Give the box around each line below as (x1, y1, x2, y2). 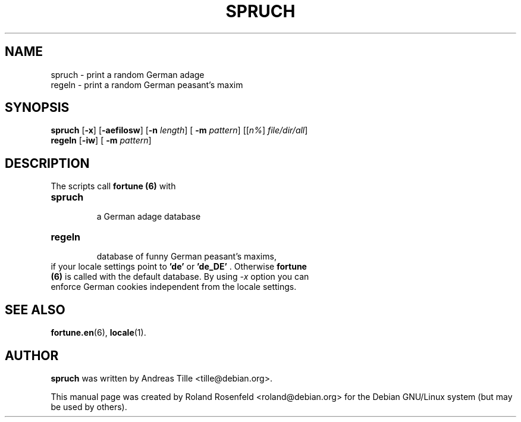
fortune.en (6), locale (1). (51, 327, 146, 338)
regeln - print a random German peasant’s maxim (51, 79, 243, 90)
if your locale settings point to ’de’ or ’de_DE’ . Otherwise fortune (51, 261, 307, 272)
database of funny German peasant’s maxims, (96, 251, 277, 262)
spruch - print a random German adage (51, 69, 205, 80)
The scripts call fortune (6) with (51, 181, 176, 192)
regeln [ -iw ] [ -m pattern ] (51, 135, 152, 146)
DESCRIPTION (5, 155, 90, 171)
